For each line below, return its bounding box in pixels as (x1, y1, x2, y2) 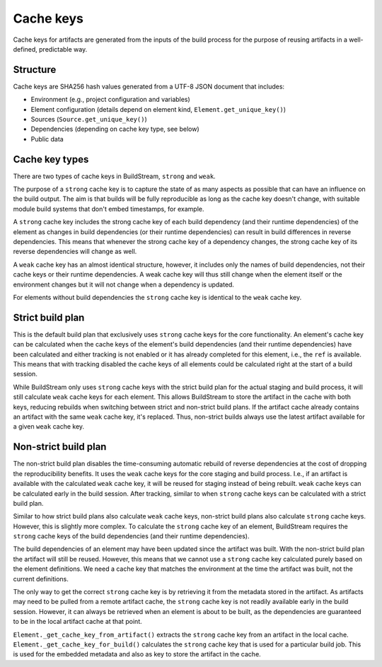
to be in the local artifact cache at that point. (13, 617, 143, 626)
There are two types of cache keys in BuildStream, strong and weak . (13, 172, 216, 180)
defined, (13, 45, 38, 53)
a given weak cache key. (13, 422, 85, 431)
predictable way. (39, 45, 88, 53)
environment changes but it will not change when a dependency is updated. (13, 280, 235, 289)
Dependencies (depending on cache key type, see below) (30, 124, 199, 134)
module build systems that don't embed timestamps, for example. (13, 204, 204, 213)
